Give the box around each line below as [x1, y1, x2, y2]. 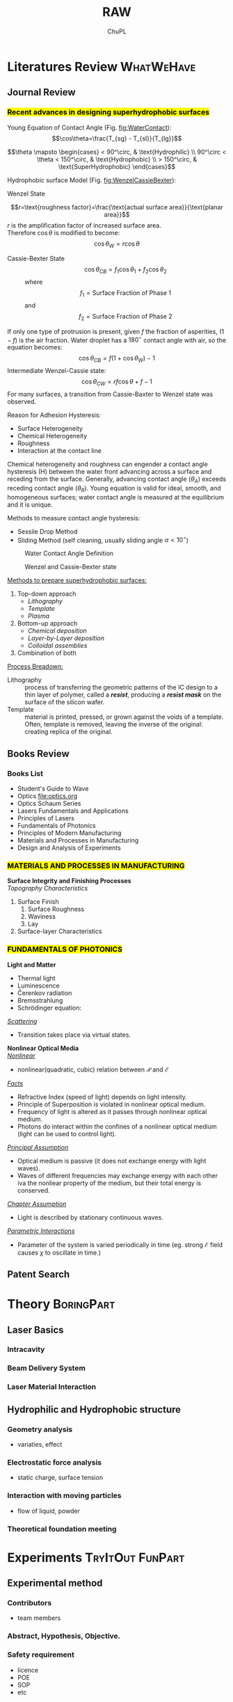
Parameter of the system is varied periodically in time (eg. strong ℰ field [17, 1240, 223, 1249]
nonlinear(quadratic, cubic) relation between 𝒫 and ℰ [17, 1065, 169, 1074]
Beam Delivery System [7, 1363, 86, 1373]
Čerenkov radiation [17, 989, 72, 997]
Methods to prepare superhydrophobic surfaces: [7, 576, 147, 584]
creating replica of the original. [24, 728, 113, 736]
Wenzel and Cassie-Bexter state [24, 563, 117, 571]
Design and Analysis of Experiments [17, 843, 122, 852]
